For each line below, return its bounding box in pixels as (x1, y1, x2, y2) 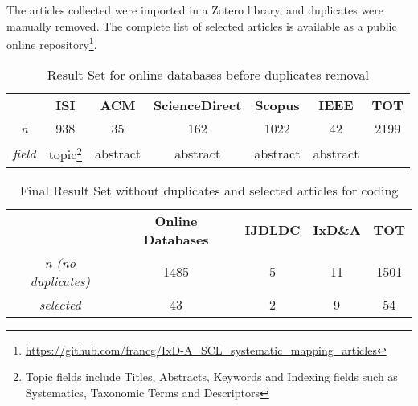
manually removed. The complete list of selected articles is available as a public (6, 17, 397, 34)
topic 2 (48, 142, 82, 164)
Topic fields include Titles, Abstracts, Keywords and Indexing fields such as (25, 368, 398, 385)
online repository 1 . (6, 34, 97, 52)
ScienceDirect (154, 96, 242, 115)
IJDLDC (244, 220, 301, 240)
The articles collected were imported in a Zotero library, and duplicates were (6, 2, 384, 18)
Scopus (255, 96, 300, 115)
